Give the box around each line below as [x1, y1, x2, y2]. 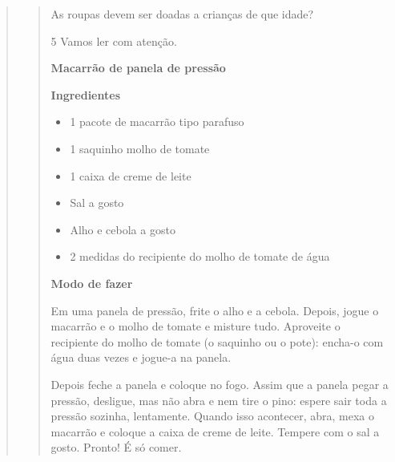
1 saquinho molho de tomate [70, 140, 210, 156]
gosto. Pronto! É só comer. [50, 439, 182, 456]
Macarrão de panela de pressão [50, 59, 226, 76]
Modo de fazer [50, 274, 133, 291]
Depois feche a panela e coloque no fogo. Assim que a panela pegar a [50, 375, 389, 392]
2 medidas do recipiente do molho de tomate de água [70, 248, 330, 265]
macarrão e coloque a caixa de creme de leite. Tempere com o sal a [50, 423, 380, 440]
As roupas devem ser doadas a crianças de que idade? [50, 6, 314, 22]
